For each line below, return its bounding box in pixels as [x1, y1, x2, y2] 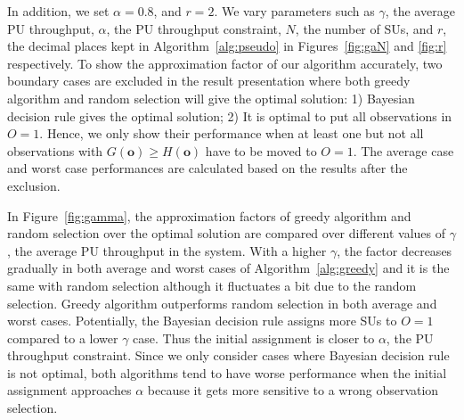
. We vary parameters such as [214, 2, 375, 20]
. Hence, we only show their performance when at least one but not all [39, 124, 424, 143]
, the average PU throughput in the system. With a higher [7, 241, 327, 259]
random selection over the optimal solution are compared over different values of [7, 224, 445, 243]
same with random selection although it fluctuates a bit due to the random [7, 276, 417, 294]
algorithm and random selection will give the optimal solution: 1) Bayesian [7, 88, 415, 107]
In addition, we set [7, 2, 110, 20]
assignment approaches [7, 381, 132, 399]
